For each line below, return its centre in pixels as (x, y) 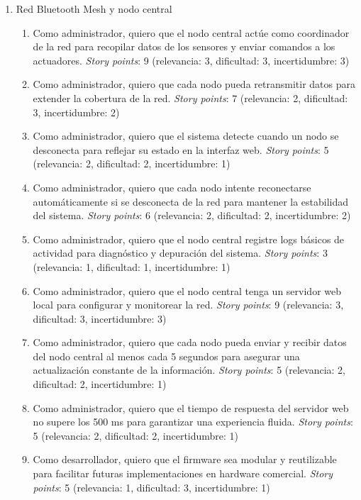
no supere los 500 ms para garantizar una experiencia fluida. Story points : (193, 422)
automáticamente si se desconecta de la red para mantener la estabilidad (191, 201)
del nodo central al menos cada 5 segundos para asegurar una (166, 356)
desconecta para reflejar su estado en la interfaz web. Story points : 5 (181, 149)
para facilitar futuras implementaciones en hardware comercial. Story (183, 473)
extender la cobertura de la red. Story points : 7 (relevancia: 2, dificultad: (190, 98)
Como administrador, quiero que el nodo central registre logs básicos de (189, 239)
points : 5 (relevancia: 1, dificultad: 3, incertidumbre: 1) (151, 487)
